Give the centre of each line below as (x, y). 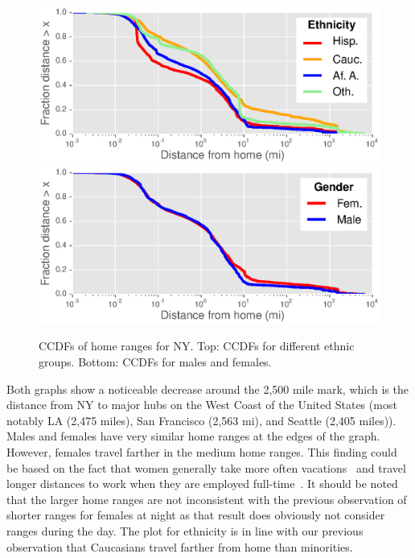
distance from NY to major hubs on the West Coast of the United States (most (202, 405)
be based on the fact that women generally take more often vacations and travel (206, 467)
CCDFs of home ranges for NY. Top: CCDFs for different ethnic (197, 346)
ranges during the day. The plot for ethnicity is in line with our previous (185, 530)
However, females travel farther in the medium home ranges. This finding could (202, 451)
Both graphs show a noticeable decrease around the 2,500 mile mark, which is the (207, 389)
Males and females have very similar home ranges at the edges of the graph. (193, 436)
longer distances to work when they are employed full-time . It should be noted (202, 484)
